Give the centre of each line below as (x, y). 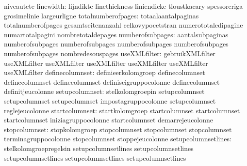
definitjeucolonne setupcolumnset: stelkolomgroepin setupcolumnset (104, 91)
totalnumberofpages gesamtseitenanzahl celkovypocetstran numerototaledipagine (123, 25)
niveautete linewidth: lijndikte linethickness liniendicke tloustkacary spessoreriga (123, 6)
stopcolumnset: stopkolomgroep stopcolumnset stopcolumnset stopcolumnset (118, 129)
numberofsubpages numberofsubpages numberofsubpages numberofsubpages (116, 44)
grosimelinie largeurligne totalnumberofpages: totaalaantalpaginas (101, 15)
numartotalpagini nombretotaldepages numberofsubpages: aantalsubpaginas (116, 34)
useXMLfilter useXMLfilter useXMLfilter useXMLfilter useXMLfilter (106, 63)
